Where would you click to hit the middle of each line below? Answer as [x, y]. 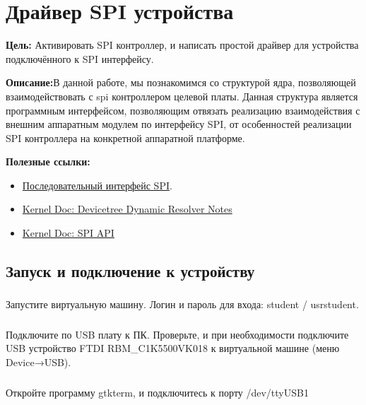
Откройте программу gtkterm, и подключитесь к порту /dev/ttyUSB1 [157, 392]
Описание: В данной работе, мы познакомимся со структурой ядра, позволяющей [181, 82]
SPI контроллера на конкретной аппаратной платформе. [125, 137]
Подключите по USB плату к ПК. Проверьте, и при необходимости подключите [177, 334]
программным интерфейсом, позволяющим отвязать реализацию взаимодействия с [183, 110]
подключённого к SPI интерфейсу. [80, 58]
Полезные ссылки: [48, 162]
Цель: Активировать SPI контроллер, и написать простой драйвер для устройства [182, 45]
